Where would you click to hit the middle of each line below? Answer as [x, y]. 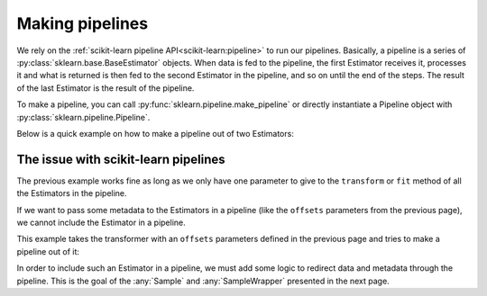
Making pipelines [83, 23]
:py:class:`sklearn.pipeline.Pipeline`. [83, 117]
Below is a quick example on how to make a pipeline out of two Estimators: [156, 133]
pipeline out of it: [48, 251]
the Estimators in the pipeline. [72, 193]
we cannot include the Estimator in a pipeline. [101, 222]
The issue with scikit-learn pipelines [121, 159]
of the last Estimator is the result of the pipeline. [106, 88]
